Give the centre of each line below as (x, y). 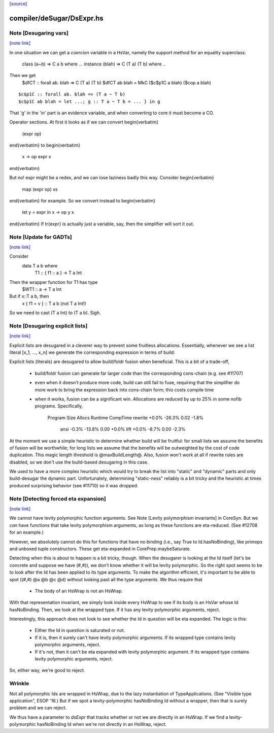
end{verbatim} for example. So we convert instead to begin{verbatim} (82, 201)
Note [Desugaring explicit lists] (48, 326)
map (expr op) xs (40, 189)
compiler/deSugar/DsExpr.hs (56, 18)
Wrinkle (19, 684)
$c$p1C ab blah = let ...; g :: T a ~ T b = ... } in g (89, 101)
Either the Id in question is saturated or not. (80, 630)
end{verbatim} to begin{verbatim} (45, 145)
